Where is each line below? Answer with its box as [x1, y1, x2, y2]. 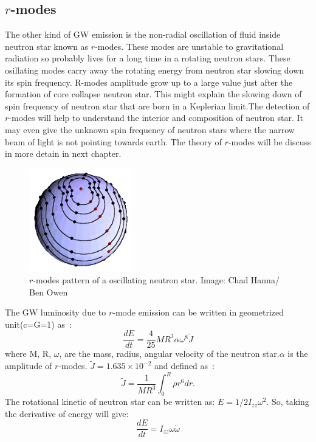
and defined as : [154, 359, 215, 372]
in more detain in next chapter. [5, 147, 122, 160]
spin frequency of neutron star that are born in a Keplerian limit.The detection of [5, 99, 310, 112]
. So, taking [266, 395, 309, 408]
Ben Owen [29, 285, 68, 298]
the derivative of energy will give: [5, 407, 129, 420]
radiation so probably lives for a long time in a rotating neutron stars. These [5, 52, 290, 64]
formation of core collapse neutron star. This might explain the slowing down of [5, 88, 302, 100]
